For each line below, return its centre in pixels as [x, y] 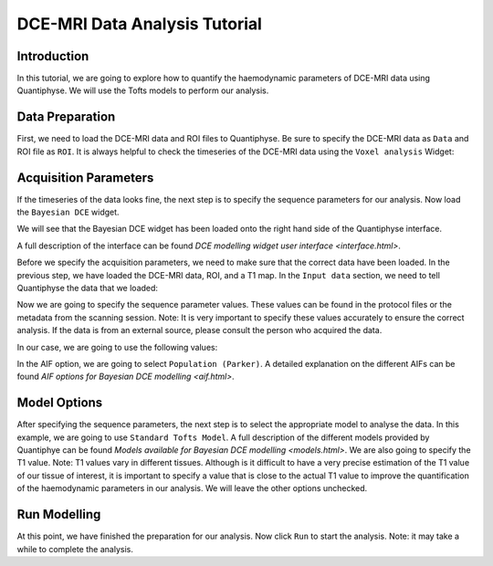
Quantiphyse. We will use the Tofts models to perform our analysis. [143, 90]
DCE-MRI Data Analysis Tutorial [139, 24]
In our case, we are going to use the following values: [117, 347]
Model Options [60, 403]
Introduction [53, 56]
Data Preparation [66, 117]
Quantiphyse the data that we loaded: [88, 288]
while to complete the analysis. [75, 549]
